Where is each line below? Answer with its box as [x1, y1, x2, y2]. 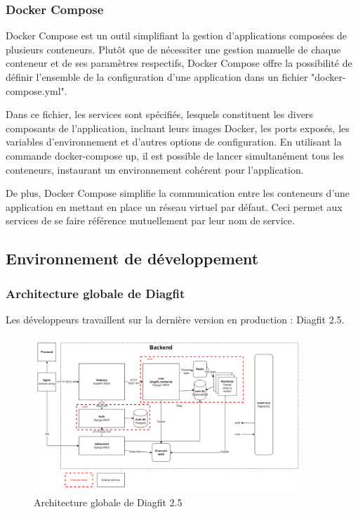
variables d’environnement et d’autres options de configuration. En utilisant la [6, 134, 342, 149]
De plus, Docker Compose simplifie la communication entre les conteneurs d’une [6, 186, 350, 200]
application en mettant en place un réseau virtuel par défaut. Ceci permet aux [6, 199, 343, 214]
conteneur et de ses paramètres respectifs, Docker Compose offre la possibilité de [6, 56, 352, 70]
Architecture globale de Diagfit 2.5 [34, 495, 183, 510]
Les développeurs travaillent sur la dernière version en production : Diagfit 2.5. [6, 311, 345, 326]
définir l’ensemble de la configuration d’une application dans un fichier [6, 70, 308, 84]
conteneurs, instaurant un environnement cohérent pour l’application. [6, 162, 304, 176]
